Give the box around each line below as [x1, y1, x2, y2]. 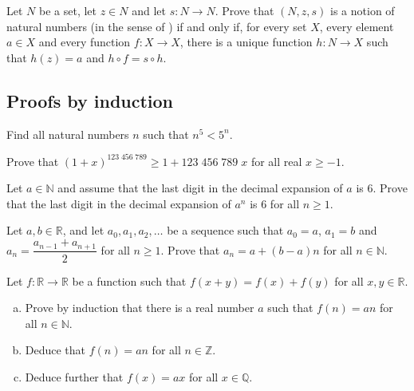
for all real [250, 152, 302, 169]
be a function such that [72, 272, 187, 289]
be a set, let [38, 2, 97, 18]
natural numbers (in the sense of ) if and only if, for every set [6, 18, 307, 34]
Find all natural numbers [6, 125, 129, 142]
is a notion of [330, 2, 395, 18]
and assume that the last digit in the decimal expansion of [57, 180, 343, 196]
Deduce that [25, 342, 86, 358]
